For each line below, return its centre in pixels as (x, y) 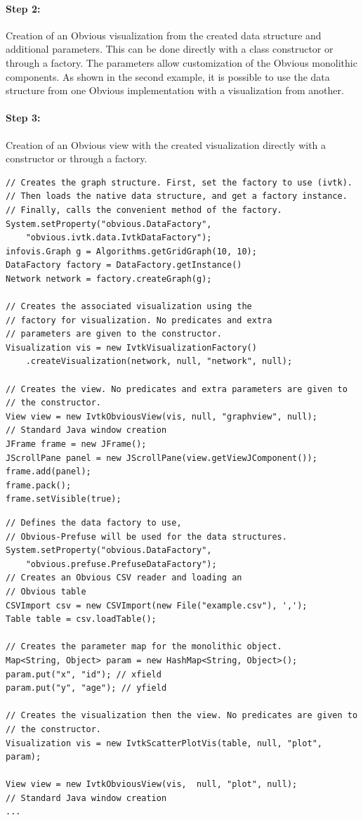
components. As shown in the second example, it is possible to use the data (168, 76)
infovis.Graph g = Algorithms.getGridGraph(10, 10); (131, 251)
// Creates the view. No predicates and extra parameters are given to (177, 389)
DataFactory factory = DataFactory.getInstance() (124, 265)
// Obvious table (46, 591)
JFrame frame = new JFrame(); (76, 444)
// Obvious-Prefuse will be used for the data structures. (146, 536)
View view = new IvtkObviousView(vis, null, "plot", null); (152, 785)
